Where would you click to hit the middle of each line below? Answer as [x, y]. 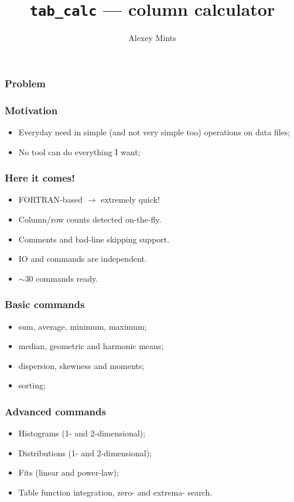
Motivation [31, 110]
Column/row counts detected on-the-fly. [90, 219]
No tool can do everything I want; [79, 151]
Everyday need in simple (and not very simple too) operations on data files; [154, 132]
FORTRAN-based [50, 199]
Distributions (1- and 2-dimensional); [85, 453]
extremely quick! [130, 199]
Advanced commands [55, 411]
